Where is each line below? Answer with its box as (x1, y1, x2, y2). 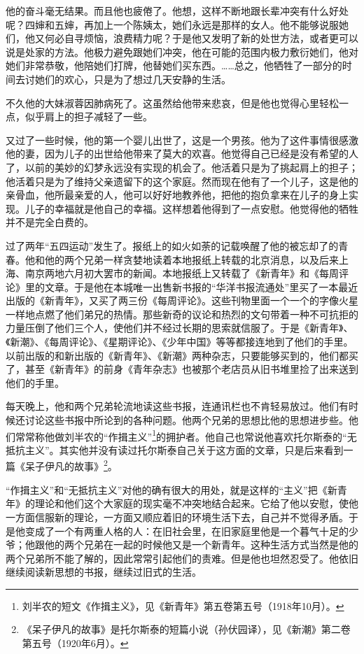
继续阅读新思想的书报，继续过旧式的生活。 (6, 564, 202, 579)
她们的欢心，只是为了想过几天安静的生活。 (34, 71, 231, 86)
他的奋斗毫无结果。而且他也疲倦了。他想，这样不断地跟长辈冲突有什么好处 (6, 3, 349, 17)
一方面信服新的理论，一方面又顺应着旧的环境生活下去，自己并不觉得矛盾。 (6, 509, 349, 524)
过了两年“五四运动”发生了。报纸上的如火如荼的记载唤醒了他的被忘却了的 (6, 238, 339, 253)
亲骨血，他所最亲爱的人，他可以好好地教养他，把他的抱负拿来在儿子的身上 (6, 187, 349, 202)
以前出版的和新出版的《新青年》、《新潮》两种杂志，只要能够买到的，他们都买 (6, 348, 358, 362)
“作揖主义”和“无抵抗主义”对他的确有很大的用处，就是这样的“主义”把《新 (6, 482, 337, 497)
